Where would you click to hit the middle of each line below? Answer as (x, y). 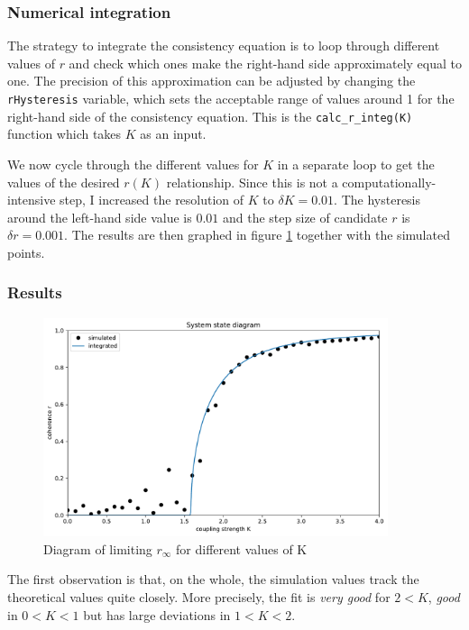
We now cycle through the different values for (133, 164)
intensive (32, 200)
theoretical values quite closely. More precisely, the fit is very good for (199, 597)
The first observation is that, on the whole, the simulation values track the (213, 579)
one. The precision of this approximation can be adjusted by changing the (212, 81)
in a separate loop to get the (356, 164)
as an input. (173, 134)
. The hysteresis (377, 200)
